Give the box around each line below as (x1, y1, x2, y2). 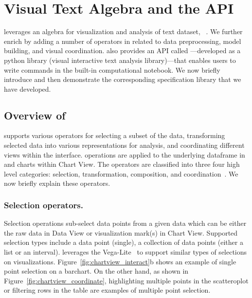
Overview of (4, 107, 66, 122)
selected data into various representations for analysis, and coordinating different (4, 140, 245, 150)
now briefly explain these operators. (4, 178, 110, 188)
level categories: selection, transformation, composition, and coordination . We (4, 168, 238, 179)
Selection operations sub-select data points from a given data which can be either (4, 218, 247, 228)
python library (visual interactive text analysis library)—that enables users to (4, 55, 236, 65)
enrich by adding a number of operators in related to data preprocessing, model (4, 36, 241, 46)
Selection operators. (4, 199, 83, 211)
